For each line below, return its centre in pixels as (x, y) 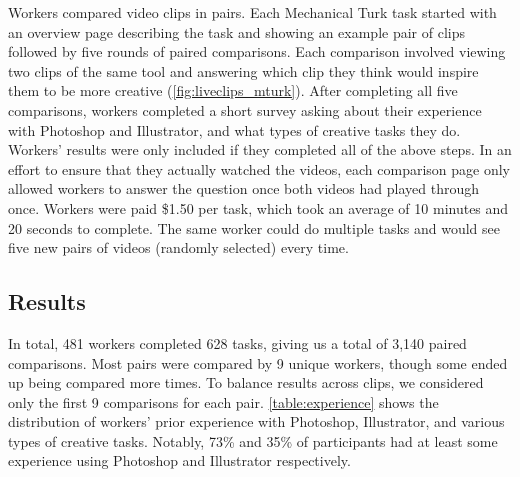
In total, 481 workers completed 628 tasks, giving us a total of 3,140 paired (237, 342)
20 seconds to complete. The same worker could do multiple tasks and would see (254, 227)
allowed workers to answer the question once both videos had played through (244, 188)
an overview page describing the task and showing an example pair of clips (236, 31)
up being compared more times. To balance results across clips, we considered (246, 382)
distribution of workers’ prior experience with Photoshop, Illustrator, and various (256, 421)
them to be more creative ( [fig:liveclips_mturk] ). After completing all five (233, 90)
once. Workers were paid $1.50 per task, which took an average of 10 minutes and (258, 207)
